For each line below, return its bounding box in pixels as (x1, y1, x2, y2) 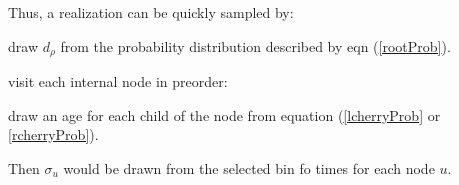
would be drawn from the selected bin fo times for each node (63, 157, 435, 178)
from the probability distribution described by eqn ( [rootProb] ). (60, 35, 451, 56)
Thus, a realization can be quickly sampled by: (8, 2, 294, 22)
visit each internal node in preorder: (8, 71, 228, 92)
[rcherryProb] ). (8, 124, 99, 145)
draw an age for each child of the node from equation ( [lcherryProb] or (8, 104, 441, 125)
